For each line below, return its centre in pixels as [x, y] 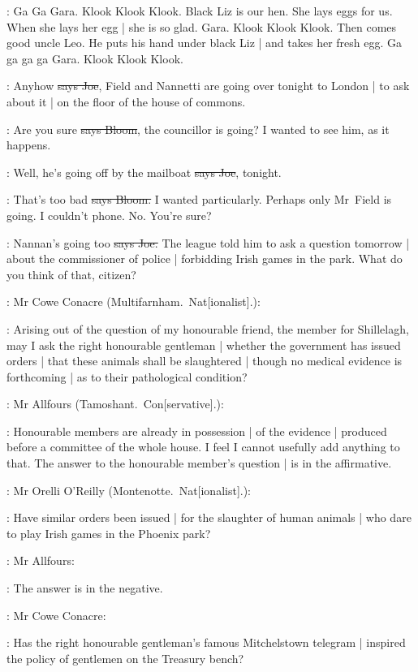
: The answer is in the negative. [85, 588]
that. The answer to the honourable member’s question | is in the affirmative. [199, 463]
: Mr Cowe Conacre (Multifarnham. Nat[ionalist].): [134, 302]
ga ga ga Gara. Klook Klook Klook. [95, 58]
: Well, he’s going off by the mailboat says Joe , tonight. [144, 172]
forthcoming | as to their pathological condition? [127, 376]
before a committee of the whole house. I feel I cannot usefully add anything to [203, 447]
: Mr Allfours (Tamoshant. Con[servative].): [115, 404]
